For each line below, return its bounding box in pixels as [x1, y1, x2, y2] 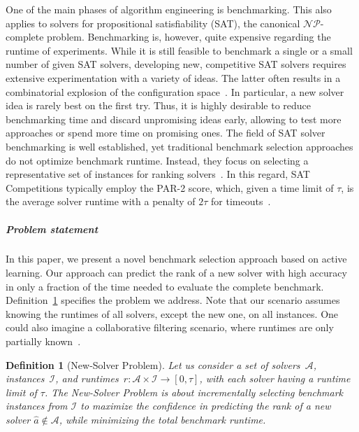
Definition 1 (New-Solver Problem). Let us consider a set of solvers [6, 357, 300, 372]
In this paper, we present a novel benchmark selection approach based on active [6, 251, 347, 266]
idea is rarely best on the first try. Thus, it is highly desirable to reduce [6, 98, 312, 113]
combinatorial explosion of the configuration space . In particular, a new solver [6, 84, 344, 99]
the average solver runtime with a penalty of [6, 194, 196, 209]
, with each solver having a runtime [199, 371, 351, 386]
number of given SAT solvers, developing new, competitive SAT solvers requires [6, 57, 346, 71]
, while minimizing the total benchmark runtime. [59, 412, 266, 426]
